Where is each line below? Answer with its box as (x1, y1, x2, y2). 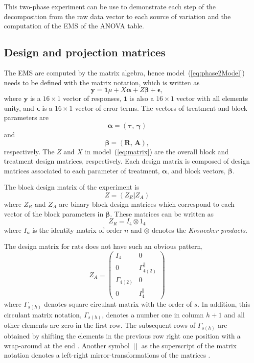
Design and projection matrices (4, 45, 166, 60)
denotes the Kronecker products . (151, 224, 248, 235)
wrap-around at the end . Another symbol (4, 340, 130, 350)
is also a (130, 93, 154, 103)
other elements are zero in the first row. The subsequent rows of (4, 320, 196, 330)
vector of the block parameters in (4, 208, 104, 218)
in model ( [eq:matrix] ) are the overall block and (85, 146, 229, 156)
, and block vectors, (167, 165, 226, 175)
